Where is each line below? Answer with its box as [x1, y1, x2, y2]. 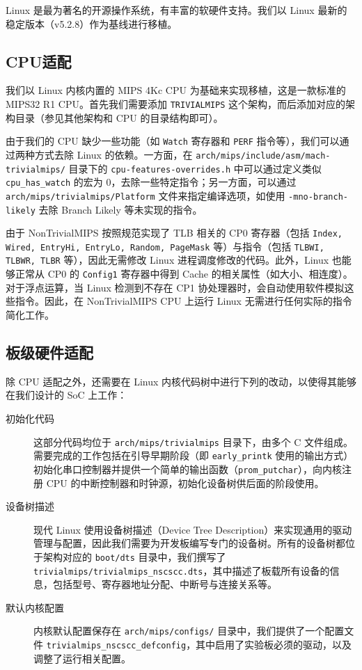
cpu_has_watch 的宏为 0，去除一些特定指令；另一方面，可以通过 [6, 175, 297, 189]
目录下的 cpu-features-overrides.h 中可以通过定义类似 [68, 161, 322, 175]
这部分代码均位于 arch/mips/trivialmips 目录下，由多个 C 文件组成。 [33, 434, 354, 449]
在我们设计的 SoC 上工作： [6, 388, 127, 402]
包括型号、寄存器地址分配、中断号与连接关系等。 [52, 577, 277, 591]
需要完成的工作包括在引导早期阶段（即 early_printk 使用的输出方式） [33, 448, 354, 463]
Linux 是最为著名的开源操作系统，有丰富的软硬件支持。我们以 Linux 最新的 [6, 3, 347, 17]
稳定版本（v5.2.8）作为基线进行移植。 [6, 16, 178, 31]
